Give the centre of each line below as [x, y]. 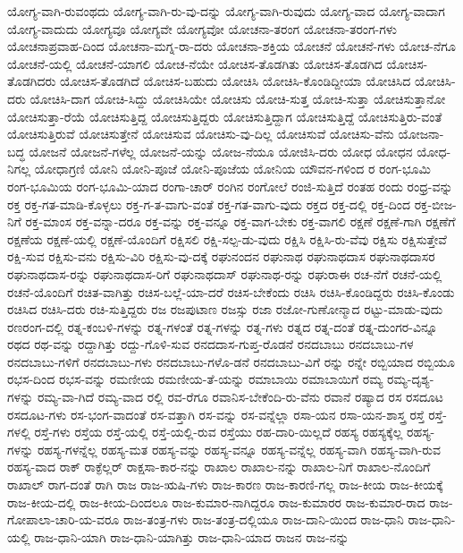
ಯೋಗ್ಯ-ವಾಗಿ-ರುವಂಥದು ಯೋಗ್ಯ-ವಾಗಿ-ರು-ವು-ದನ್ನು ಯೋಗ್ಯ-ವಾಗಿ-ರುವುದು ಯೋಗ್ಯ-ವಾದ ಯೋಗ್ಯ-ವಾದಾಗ [226, 11]
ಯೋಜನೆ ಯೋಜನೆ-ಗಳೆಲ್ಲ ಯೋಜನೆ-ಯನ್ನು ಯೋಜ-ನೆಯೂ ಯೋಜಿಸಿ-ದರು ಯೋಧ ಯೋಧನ [221, 151]
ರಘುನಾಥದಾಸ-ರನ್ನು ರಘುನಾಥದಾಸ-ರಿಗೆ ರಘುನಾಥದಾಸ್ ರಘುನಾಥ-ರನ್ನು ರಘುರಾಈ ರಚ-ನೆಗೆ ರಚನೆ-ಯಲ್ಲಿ [225, 273]
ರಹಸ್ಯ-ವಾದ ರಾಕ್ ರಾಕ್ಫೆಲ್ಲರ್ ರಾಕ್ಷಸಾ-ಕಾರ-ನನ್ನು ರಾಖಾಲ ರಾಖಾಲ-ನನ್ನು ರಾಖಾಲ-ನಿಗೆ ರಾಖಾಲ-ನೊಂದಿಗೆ [219, 467]
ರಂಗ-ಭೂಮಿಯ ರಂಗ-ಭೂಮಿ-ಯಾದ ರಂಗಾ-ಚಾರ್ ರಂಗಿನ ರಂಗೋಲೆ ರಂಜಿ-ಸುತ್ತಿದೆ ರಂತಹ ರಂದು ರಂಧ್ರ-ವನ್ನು [230, 186]
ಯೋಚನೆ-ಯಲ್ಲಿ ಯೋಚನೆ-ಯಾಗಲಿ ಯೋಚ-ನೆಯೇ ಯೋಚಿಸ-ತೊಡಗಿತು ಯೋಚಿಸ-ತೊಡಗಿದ [195, 63]
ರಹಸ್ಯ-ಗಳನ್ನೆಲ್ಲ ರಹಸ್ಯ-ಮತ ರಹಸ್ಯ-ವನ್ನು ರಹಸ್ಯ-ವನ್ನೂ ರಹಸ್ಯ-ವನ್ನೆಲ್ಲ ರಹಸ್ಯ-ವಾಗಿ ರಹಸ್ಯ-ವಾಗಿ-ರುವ [239, 449]
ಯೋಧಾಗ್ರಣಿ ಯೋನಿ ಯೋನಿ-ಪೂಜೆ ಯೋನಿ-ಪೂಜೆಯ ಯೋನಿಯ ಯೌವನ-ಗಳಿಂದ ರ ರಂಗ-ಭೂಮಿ [232, 169]
